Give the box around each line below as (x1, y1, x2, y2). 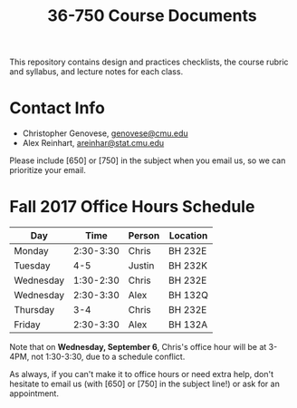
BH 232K (168, 259, 208, 272)
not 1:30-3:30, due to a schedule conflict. (31, 351, 186, 363)
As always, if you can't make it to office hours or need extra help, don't (9, 369, 274, 380)
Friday (14, 318, 41, 331)
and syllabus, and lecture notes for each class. (9, 66, 184, 77)
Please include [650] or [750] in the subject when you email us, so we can (9, 155, 286, 166)
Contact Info (9, 98, 106, 119)
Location (168, 229, 208, 242)
